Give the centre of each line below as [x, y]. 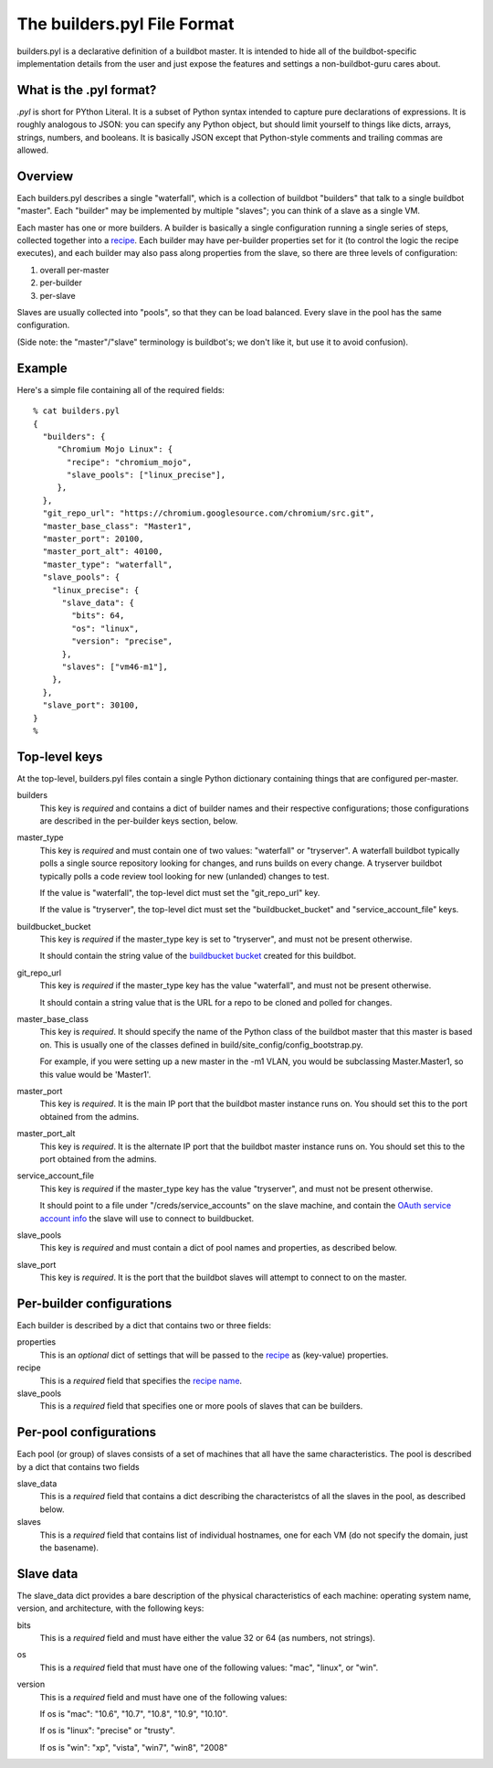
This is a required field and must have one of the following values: [163, 1697]
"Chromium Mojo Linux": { [115, 449]
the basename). [69, 1547]
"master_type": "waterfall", [108, 564]
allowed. [33, 150]
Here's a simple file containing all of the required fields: [121, 389]
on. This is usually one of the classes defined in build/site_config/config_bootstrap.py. [202, 1044]
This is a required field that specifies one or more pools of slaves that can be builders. [201, 1406]
